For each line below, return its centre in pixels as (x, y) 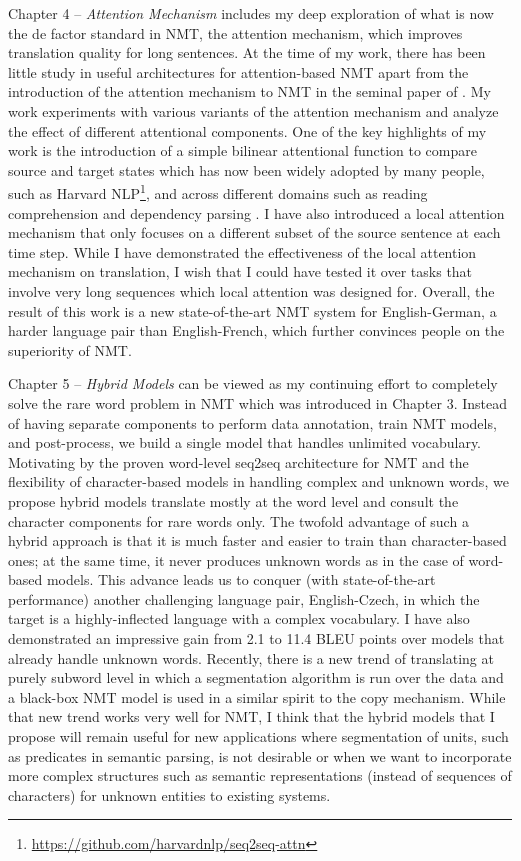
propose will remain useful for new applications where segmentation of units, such (258, 736)
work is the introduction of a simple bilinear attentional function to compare (242, 150)
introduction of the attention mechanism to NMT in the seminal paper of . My (249, 91)
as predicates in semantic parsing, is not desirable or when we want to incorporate (260, 755)
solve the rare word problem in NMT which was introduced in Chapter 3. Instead (258, 402)
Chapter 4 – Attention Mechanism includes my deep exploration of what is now (251, 13)
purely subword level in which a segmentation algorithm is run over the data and (256, 677)
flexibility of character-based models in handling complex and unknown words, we (258, 481)
